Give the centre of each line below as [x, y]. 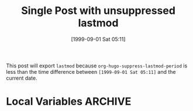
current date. [22, 78]
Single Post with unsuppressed [98, 11]
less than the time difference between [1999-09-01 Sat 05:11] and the [91, 71]
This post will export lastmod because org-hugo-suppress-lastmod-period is [97, 66]
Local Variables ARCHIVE [69, 101]
